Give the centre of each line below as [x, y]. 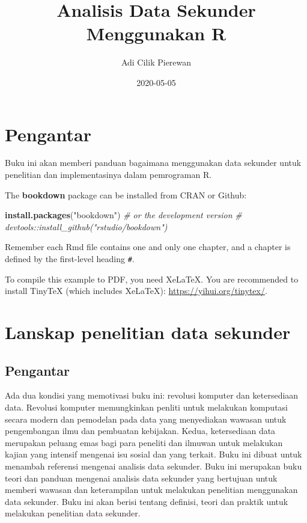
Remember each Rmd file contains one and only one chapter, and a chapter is [148, 247]
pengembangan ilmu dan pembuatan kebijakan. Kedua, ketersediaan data [140, 431]
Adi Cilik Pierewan [156, 62]
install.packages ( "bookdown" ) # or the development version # [123, 215]
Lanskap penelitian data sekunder [148, 332]
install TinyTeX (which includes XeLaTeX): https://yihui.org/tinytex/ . [136, 291]
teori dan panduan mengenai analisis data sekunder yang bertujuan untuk [141, 478]
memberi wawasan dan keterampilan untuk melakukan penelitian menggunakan [151, 490]
